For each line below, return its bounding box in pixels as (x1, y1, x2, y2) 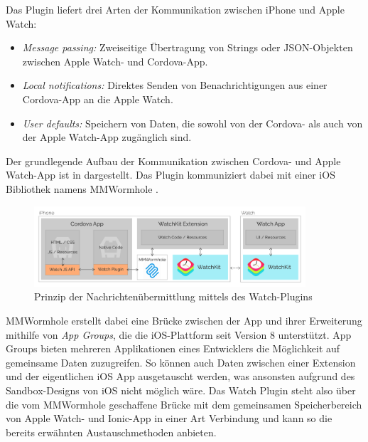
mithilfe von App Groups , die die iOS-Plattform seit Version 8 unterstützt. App (6, 327, 352, 342)
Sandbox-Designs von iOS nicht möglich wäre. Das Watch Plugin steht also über (6, 382, 356, 397)
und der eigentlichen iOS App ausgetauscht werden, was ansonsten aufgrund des (6, 369, 355, 384)
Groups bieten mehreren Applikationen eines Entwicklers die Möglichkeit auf (6, 341, 340, 356)
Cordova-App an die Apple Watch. (22, 91, 173, 106)
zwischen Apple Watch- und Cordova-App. (22, 53, 208, 68)
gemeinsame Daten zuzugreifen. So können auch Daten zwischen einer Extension (6, 354, 356, 369)
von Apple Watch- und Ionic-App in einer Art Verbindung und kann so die (6, 411, 332, 426)
